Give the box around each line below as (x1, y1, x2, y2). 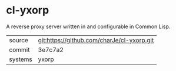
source (9, 36, 28, 44)
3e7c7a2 (38, 45, 64, 53)
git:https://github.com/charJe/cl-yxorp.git (38, 36, 154, 44)
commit (9, 45, 30, 53)
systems (9, 55, 32, 63)
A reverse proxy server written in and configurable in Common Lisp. (6, 23, 171, 30)
